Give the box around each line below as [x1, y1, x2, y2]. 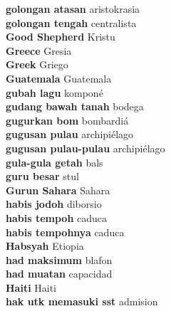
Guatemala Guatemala [6, 70, 112, 85]
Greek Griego [6, 57, 68, 72]
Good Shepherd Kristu [6, 29, 115, 44]
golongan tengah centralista [6, 15, 137, 30]
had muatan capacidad [6, 266, 113, 281]
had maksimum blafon [6, 252, 113, 267]
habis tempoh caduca [6, 210, 108, 225]
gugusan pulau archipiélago [6, 127, 134, 142]
